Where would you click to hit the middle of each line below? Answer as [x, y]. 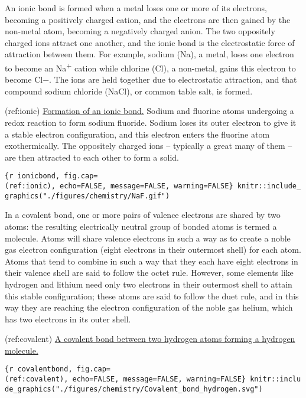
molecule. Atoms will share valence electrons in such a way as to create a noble [148, 238]
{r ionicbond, [32, 176]
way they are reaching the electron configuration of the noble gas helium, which [149, 307]
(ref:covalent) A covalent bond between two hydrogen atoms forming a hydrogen [150, 339]
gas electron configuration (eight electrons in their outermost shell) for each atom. [153, 249]
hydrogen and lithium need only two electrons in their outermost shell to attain [149, 284]
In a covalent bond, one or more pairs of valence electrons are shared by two [143, 215]
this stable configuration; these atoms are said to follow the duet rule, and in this [152, 296]
